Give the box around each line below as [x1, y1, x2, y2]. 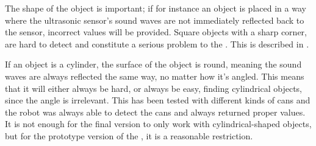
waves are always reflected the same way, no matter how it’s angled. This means [5, 69, 304, 82]
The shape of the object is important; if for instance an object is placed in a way [5, 2, 306, 14]
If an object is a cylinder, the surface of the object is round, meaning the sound [5, 58, 302, 71]
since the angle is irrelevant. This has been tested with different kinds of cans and [5, 94, 311, 106]
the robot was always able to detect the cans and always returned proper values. [5, 105, 306, 118]
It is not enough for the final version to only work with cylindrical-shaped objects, [5, 117, 312, 130]
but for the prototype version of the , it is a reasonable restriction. [5, 129, 253, 142]
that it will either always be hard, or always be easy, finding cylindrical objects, [5, 82, 302, 94]
